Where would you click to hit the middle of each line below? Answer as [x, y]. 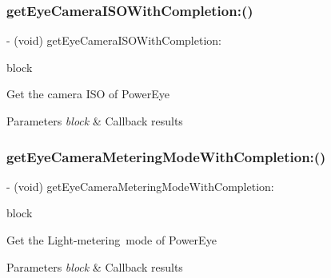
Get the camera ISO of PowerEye [88, 94]
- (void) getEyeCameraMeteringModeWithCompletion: [140, 186]
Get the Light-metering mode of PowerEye [112, 240]
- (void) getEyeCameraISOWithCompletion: [114, 40]
